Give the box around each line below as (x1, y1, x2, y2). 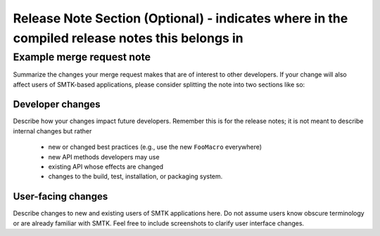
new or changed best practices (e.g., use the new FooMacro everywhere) (48, 143, 262, 151)
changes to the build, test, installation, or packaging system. (48, 172, 223, 181)
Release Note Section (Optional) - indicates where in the (13, 11, 348, 26)
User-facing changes (13, 190, 108, 203)
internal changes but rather (13, 126, 92, 135)
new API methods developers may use (48, 152, 160, 161)
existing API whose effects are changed (48, 162, 164, 171)
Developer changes (13, 98, 101, 110)
